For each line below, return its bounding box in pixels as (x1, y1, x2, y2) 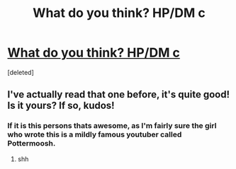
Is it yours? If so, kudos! (7, 100, 115, 112)
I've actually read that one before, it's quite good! (7, 88, 230, 100)
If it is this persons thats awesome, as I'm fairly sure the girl (7, 121, 217, 131)
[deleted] (7, 68, 34, 76)
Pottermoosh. (7, 139, 56, 148)
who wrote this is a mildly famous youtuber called (7, 129, 182, 139)
